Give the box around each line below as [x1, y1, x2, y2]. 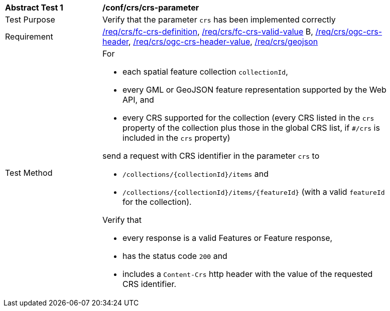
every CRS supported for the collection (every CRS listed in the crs [122, 113, 374, 123]
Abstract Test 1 [5, 3, 63, 13]
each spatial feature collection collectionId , [122, 67, 288, 77]
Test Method [5, 168, 53, 178]
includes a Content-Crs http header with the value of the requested [122, 269, 373, 279]
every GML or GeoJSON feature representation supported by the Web [122, 85, 386, 95]
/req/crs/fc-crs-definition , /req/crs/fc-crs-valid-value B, [102, 27, 313, 37]
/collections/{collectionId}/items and [122, 169, 269, 179]
